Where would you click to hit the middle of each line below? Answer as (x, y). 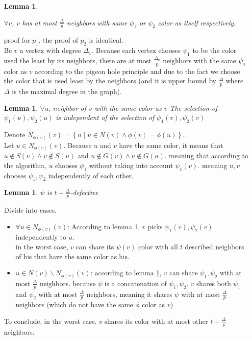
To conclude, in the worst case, (50, 321)
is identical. (106, 40)
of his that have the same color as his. (72, 256)
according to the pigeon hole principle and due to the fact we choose (137, 71)
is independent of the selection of (105, 117)
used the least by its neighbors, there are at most (78, 61)
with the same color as (128, 108)
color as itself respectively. (197, 22)
